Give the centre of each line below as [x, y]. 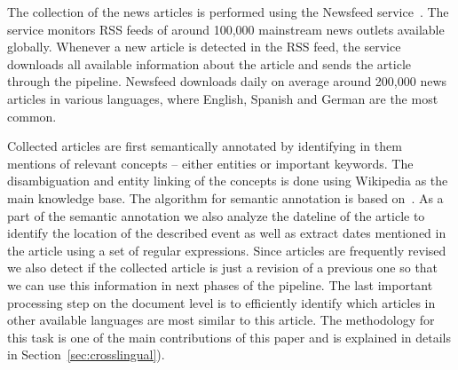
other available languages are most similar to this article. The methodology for [221, 320]
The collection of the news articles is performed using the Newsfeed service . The [228, 12]
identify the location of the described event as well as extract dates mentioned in [227, 233]
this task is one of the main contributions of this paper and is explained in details [229, 337]
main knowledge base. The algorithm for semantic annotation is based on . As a [225, 197]
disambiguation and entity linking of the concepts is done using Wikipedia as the [228, 181]
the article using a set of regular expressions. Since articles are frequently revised [227, 250]
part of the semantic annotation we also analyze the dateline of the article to [216, 215]
